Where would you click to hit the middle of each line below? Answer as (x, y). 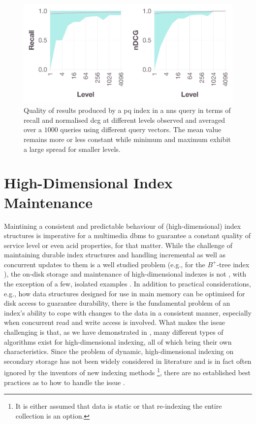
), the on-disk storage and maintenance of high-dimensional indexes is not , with (125, 274)
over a (33, 129)
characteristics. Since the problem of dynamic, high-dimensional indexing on (119, 351)
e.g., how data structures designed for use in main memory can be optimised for (125, 293)
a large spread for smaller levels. (72, 149)
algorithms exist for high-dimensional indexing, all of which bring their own (118, 341)
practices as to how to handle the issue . (64, 382)
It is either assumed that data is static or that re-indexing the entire (119, 406)
